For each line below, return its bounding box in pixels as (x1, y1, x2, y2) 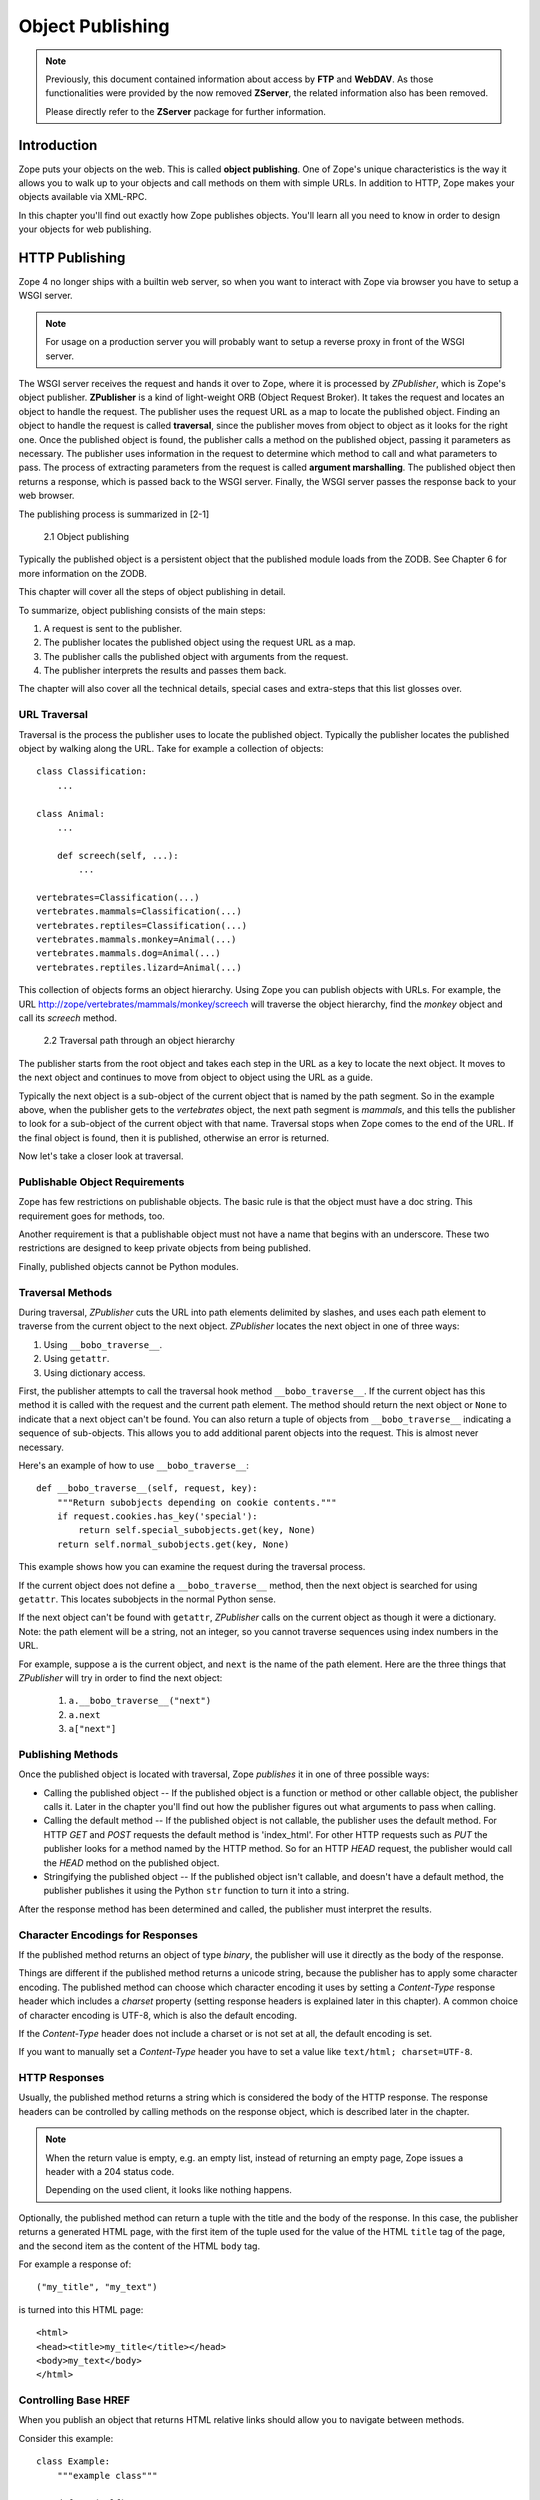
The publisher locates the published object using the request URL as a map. (43, 636, 356, 649)
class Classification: (36, 766, 148, 777)
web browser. (18, 490, 75, 502)
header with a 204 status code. (45, 2166, 175, 2177)
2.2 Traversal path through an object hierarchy (43, 1035, 235, 1047)
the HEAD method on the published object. (43, 1856, 220, 1869)
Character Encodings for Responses (18, 1928, 199, 1942)
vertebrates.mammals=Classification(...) (36, 906, 242, 917)
